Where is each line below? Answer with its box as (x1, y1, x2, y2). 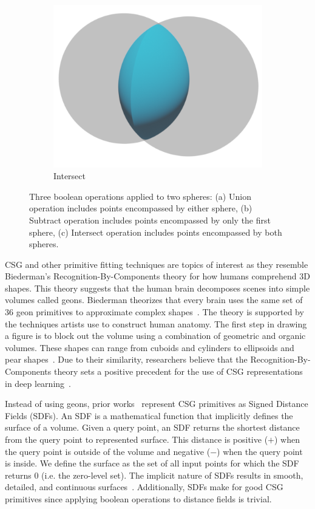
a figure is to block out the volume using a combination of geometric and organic (5, 329, 306, 342)
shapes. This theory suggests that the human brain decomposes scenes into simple (5, 281, 310, 294)
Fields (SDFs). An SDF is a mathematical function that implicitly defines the (5, 409, 293, 422)
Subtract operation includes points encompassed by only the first (29, 213, 271, 226)
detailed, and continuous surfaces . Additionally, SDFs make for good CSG (5, 480, 283, 493)
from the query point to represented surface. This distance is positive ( (5, 433, 268, 446)
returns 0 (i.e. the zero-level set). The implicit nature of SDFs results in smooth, (5, 468, 303, 481)
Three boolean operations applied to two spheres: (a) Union (29, 190, 251, 202)
